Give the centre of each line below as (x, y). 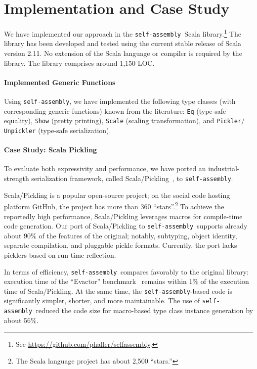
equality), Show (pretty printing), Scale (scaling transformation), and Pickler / (125, 120)
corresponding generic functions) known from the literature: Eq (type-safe (115, 111)
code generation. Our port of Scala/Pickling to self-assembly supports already (126, 226)
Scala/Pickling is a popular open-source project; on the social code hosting (117, 195)
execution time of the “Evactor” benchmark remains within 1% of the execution (127, 281)
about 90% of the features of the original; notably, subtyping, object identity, (121, 235)
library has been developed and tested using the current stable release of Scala (123, 43)
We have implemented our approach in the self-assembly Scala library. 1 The (123, 33)
